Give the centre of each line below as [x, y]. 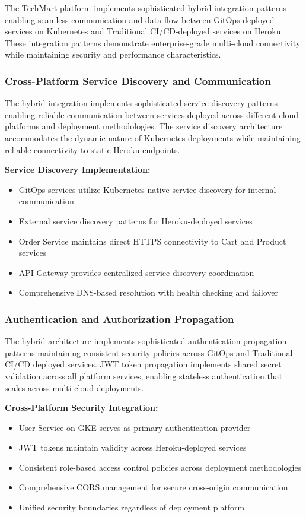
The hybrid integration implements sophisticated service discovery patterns [141, 103]
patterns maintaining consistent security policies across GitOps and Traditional [149, 352]
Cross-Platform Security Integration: [82, 407]
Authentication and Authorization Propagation [119, 318]
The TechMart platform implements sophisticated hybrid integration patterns [146, 8]
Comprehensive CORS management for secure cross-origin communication [153, 487]
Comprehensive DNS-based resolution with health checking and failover [149, 292]
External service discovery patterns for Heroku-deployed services [136, 221]
